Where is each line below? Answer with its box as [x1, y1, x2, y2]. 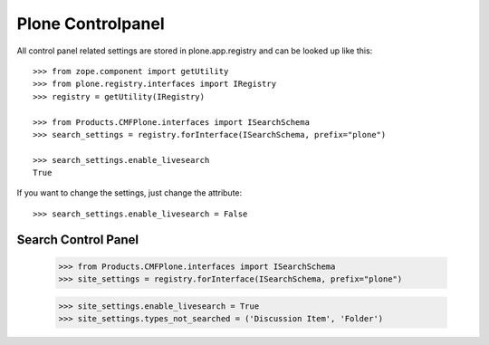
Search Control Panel [16, 232, 139, 247]
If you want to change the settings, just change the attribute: [16, 187, 243, 198]
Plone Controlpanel [16, 14, 165, 34]
